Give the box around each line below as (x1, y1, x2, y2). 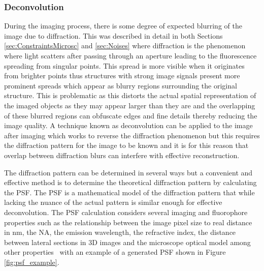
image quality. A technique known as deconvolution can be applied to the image (4, 120, 253, 131)
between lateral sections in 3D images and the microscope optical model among (4, 236, 251, 247)
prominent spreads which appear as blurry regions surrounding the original (4, 80, 237, 91)
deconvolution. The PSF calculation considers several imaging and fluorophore (4, 206, 248, 217)
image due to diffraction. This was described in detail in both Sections (4, 30, 223, 41)
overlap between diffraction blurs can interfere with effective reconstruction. (4, 149, 240, 160)
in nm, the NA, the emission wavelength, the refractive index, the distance (4, 227, 236, 237)
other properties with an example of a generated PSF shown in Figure (4, 247, 226, 257)
